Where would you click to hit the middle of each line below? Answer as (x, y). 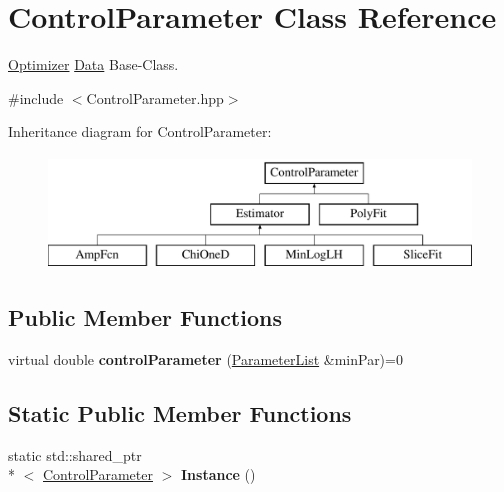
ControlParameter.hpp (155, 97)
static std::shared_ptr (75, 454)
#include (36, 97)
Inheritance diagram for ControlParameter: (140, 131)
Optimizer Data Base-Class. (93, 64)
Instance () (218, 474)
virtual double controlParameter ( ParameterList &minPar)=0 (205, 359)
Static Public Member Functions (180, 413)
